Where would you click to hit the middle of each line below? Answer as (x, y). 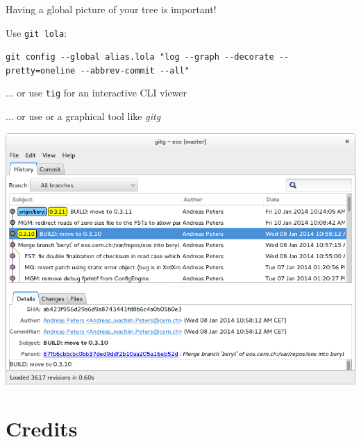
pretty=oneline (41, 70)
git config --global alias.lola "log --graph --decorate (140, 57)
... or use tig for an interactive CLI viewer (96, 93)
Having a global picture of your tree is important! (111, 9)
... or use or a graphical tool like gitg (83, 116)
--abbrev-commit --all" (135, 70)
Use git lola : (36, 32)
